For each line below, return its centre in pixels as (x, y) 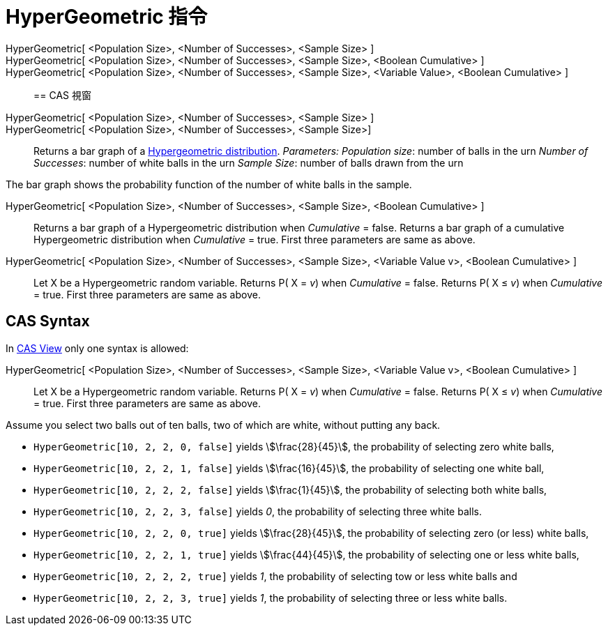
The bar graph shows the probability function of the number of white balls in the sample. (209, 184)
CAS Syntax (48, 321)
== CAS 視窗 (62, 95)
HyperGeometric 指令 (107, 17)
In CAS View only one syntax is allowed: (97, 348)
